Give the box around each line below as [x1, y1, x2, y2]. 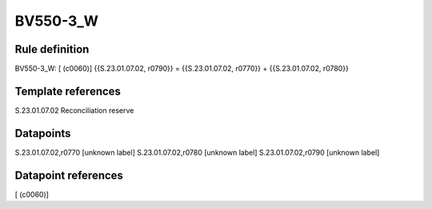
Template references [14, 84, 122, 98]
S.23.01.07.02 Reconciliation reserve [14, 105, 134, 115]
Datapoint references [14, 168, 124, 182]
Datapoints [14, 127, 71, 140]
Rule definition [14, 42, 90, 56]
